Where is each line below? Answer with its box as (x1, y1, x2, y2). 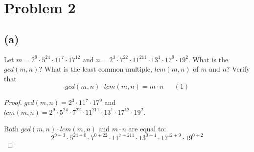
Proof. (4, 97, 22, 107)
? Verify (226, 64, 250, 74)
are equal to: (128, 123, 166, 133)
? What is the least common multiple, (39, 64, 152, 74)
